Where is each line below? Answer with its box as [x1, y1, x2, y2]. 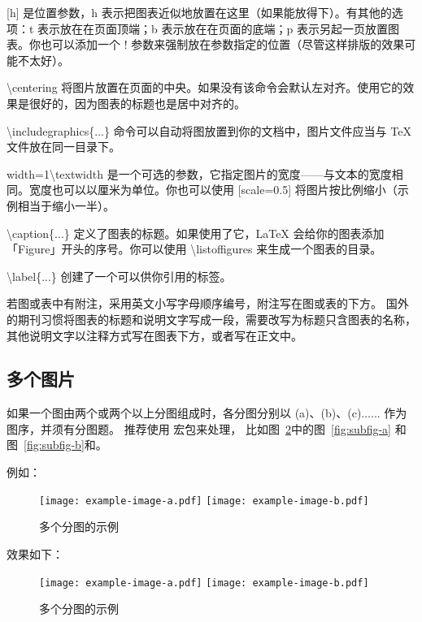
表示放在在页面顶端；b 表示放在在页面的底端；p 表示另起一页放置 [37, 19, 388, 37]
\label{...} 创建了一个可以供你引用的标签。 [7, 267, 232, 284]
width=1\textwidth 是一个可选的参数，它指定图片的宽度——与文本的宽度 [7, 165, 392, 182]
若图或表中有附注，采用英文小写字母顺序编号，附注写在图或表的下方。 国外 [7, 295, 409, 312]
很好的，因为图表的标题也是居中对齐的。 [28, 94, 246, 111]
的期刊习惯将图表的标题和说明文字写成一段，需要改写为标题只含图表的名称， [7, 310, 416, 327]
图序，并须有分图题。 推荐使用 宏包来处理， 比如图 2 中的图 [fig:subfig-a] [7, 420, 391, 437]
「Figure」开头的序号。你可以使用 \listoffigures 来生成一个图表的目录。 [7, 240, 382, 257]
